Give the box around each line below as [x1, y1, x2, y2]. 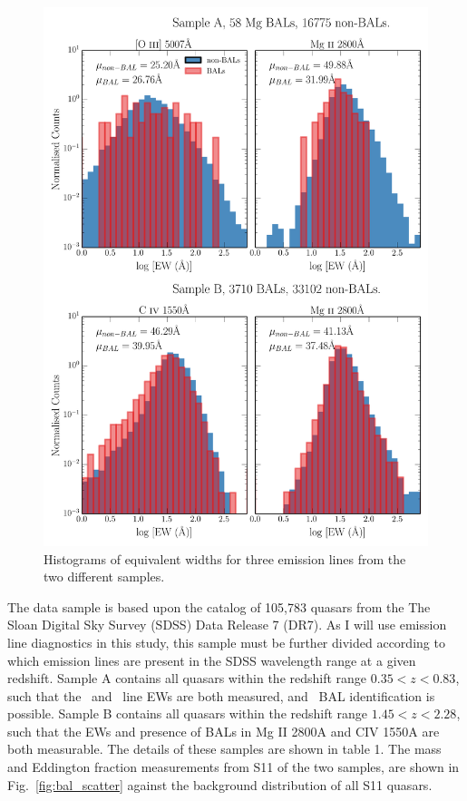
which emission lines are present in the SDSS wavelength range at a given [7, 650, 416, 669]
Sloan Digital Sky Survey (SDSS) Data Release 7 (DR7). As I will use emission [7, 615, 447, 634]
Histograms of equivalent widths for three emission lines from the [44, 549, 406, 568]
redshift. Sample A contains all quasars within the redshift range [7, 669, 367, 688]
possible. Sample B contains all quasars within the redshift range [7, 704, 368, 723]
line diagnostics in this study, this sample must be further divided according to [7, 632, 445, 651]
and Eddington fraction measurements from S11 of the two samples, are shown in [7, 757, 460, 777]
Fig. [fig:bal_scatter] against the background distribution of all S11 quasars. [7, 775, 433, 794]
